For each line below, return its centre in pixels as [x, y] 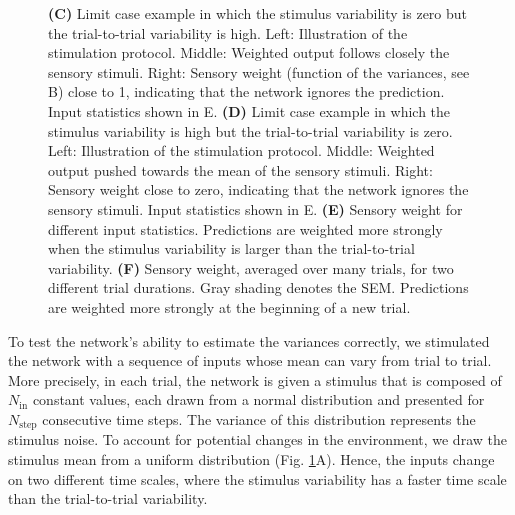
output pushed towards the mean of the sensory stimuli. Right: [240, 169]
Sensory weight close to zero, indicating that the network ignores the [258, 189]
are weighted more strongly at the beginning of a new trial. [229, 306]
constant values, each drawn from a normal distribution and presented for [258, 399]
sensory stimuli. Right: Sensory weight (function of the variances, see [259, 71]
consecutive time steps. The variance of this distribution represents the [259, 418]
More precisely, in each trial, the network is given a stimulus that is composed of [255, 379]
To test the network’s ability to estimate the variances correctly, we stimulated [249, 340]
